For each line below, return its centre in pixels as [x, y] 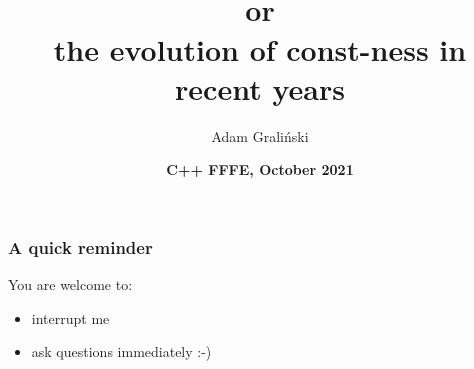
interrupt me [70, 317]
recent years [260, 87]
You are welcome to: [70, 284]
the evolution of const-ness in [260, 48]
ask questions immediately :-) [121, 351]
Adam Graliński [260, 135]
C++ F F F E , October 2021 [260, 169]
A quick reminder [80, 246]
